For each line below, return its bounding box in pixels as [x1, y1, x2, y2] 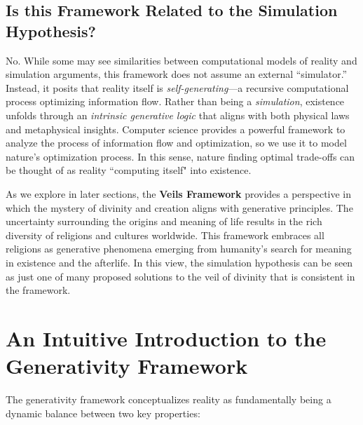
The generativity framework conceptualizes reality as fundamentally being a [6, 392, 331, 406]
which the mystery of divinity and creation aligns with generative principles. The [6, 200, 353, 215]
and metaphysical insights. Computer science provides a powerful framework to [6, 121, 345, 136]
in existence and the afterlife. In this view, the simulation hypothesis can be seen [6, 255, 353, 269]
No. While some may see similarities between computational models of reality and [6, 53, 357, 67]
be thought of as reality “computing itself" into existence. [6, 163, 252, 177]
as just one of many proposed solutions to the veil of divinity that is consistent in [6, 269, 355, 283]
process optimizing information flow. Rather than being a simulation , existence [6, 94, 345, 109]
